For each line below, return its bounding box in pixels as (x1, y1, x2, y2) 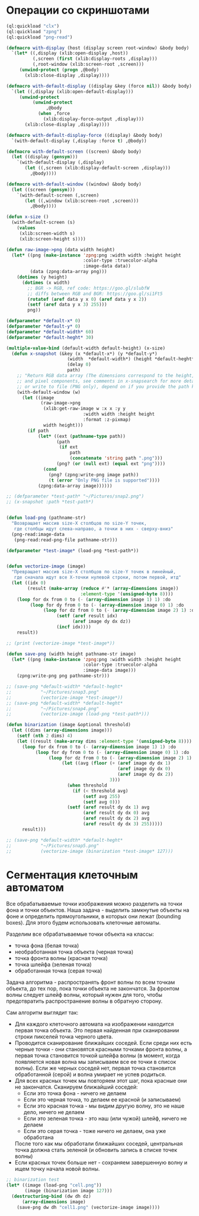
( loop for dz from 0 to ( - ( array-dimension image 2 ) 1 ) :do (43, 608, 197, 614)
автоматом (6, 881, 64, 894)
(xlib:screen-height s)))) (19, 236, 86, 242)
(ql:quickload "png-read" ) (6, 34, 73, 40)
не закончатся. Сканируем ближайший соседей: (14, 1083, 138, 1090)
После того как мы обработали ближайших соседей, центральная (14, 1140, 183, 1147)
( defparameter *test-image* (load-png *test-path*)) (6, 547, 139, 554)
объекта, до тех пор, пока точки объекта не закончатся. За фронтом (6, 985, 179, 992)
